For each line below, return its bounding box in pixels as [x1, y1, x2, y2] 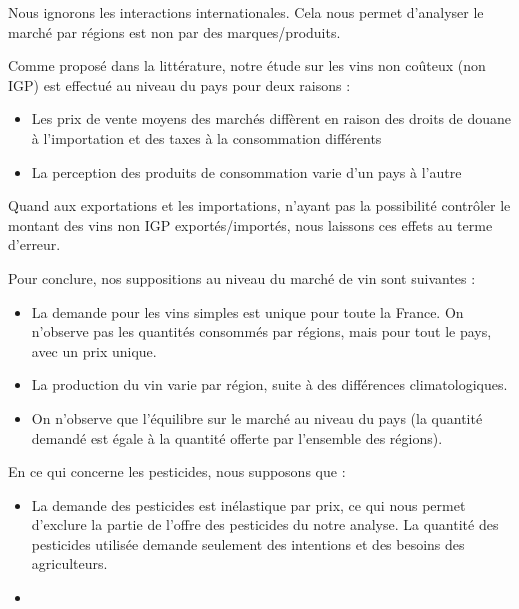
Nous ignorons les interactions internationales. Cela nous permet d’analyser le [8, 2, 484, 22]
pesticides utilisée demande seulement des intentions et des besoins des [31, 533, 465, 554]
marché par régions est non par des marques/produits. [8, 21, 341, 42]
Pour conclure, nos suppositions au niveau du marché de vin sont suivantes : [8, 267, 476, 288]
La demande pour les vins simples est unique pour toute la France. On [31, 301, 464, 322]
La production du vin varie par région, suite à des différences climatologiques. [31, 374, 508, 395]
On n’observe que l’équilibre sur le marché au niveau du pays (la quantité [31, 407, 483, 428]
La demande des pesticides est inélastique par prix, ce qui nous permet [31, 494, 466, 515]
